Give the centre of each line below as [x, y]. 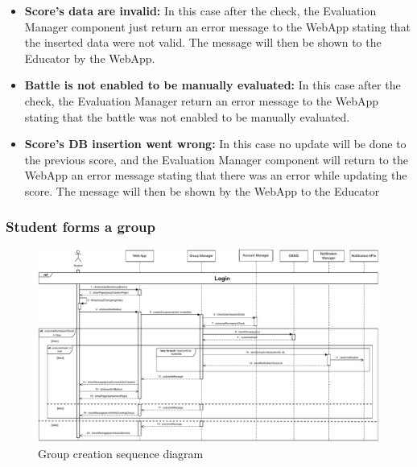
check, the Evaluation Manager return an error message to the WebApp [202, 100]
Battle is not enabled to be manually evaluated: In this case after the [213, 85]
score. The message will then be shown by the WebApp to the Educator [202, 190]
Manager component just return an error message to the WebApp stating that [218, 26]
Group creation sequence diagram [121, 453]
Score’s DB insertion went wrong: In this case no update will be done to [215, 144]
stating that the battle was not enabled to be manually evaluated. [187, 116]
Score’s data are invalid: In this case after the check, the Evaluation [200, 10]
